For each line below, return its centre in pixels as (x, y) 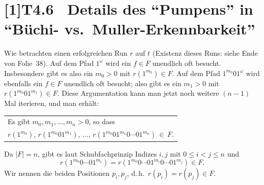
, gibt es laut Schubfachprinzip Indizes (97, 153)
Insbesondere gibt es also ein (49, 73)
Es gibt (19, 121)
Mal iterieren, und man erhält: (52, 103)
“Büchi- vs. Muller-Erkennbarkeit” (130, 29)
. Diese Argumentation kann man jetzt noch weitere (138, 93)
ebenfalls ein (23, 83)
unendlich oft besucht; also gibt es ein (123, 83)
